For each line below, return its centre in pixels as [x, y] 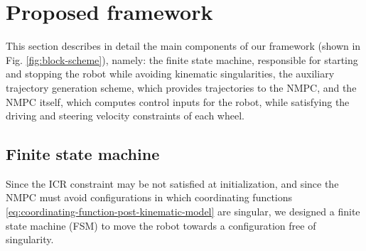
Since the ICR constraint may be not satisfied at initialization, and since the [172, 183]
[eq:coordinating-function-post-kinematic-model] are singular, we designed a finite [183, 212]
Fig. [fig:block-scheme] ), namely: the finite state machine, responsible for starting [182, 59]
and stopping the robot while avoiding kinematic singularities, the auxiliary [170, 74]
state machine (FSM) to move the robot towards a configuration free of [161, 225]
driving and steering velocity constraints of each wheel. [125, 116]
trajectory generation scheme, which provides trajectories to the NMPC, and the [181, 87]
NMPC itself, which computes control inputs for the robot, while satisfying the [178, 101]
